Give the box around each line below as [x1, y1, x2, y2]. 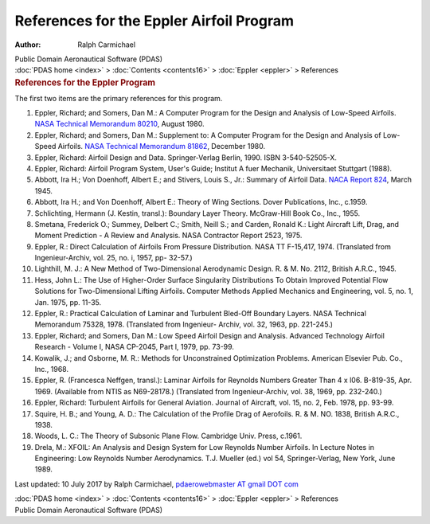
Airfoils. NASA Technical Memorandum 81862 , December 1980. [57, 142, 266, 151]
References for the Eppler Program [14, 76, 155, 88]
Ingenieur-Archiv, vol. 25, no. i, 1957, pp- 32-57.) [34, 253, 193, 263]
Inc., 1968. [34, 364, 69, 373]
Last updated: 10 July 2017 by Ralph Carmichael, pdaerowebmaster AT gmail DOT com [14, 479, 299, 489]
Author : [14, 40, 41, 49]
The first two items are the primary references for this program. [14, 93, 223, 103]
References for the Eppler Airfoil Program [14, 12, 295, 29]
